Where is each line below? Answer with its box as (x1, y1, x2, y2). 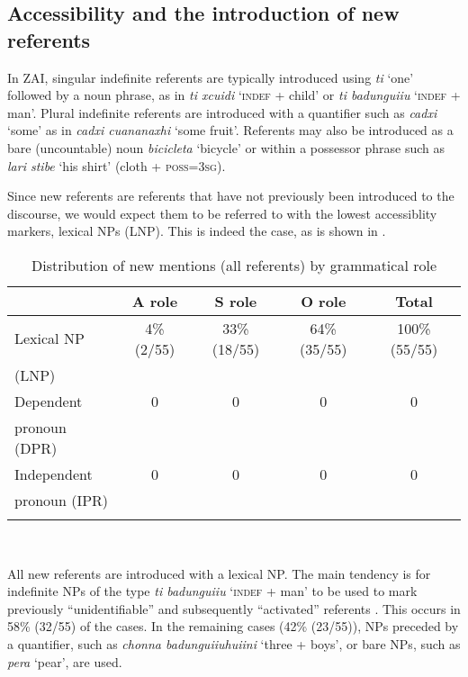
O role (301, 290, 346, 311)
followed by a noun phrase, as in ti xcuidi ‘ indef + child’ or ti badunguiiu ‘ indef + (7, 86, 461, 104)
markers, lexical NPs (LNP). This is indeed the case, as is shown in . (7, 221, 386, 240)
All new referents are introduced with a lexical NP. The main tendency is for (7, 564, 431, 582)
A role (131, 290, 178, 311)
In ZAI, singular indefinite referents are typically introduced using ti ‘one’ (7, 68, 414, 86)
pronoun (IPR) (14, 489, 109, 510)
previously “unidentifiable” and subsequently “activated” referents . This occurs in (7, 599, 461, 618)
